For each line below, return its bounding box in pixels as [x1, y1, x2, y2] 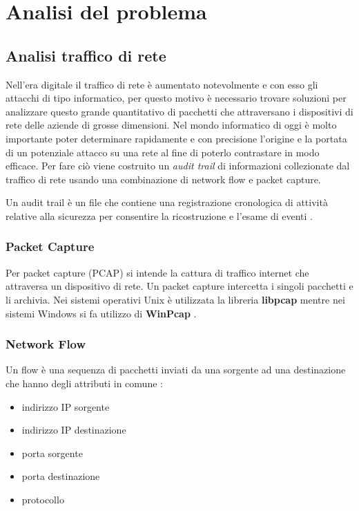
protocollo [21, 492, 64, 506]
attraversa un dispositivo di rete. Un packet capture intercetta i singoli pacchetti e [6, 279, 353, 293]
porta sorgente [21, 445, 83, 460]
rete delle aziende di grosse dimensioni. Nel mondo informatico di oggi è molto [6, 118, 337, 132]
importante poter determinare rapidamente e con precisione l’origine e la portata [6, 131, 347, 145]
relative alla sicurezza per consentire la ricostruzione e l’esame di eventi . [6, 208, 313, 223]
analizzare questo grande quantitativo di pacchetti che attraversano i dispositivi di [6, 104, 353, 118]
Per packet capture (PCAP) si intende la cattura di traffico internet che [6, 265, 309, 279]
